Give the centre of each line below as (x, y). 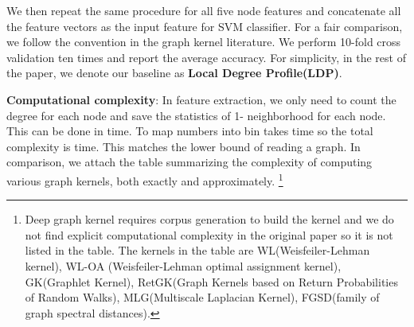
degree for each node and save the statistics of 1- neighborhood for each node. (196, 115)
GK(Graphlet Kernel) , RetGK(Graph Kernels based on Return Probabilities (211, 281)
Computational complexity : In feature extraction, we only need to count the (201, 99)
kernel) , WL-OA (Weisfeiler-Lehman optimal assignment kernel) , (183, 265)
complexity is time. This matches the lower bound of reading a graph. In (184, 146)
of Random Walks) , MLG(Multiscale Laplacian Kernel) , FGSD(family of (202, 297)
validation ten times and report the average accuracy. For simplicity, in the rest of (206, 57)
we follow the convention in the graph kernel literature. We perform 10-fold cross (204, 42)
